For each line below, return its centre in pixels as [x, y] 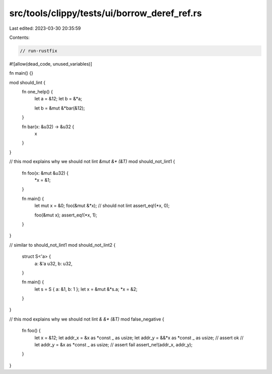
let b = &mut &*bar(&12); [60, 108]
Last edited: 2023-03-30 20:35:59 [45, 28]
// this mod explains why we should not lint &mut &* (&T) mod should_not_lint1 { [92, 162]
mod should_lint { [27, 82]
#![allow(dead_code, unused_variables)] [51, 64]
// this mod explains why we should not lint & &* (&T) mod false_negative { [87, 319]
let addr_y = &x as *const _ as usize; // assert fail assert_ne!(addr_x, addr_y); [114, 345]
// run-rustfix [39, 51]
